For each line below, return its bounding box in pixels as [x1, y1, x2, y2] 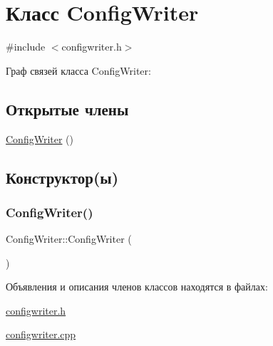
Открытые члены [6, 98, 129, 120]
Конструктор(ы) [6, 166, 119, 188]
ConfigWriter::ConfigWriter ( [6, 231, 132, 246]
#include [6, 39, 46, 54]
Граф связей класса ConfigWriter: [6, 63, 151, 78]
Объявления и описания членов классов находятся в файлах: [6, 279, 268, 294]
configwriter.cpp [6, 327, 76, 342]
